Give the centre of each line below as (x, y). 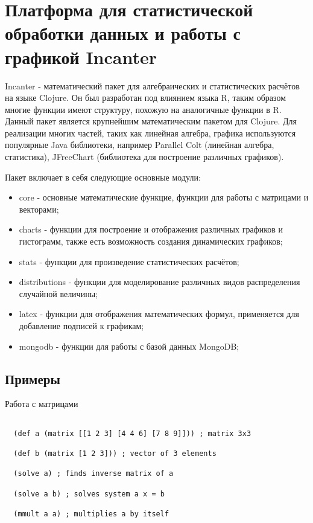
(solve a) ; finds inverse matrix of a (93, 474)
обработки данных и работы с (123, 33)
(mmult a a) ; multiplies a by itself (91, 514)
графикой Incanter (81, 56)
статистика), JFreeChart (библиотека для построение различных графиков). (144, 157)
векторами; (39, 209)
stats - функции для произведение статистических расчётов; (129, 261)
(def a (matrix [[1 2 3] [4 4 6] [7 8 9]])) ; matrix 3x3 (132, 433)
